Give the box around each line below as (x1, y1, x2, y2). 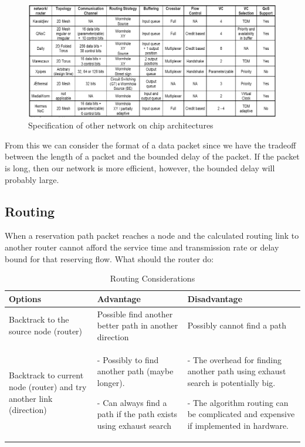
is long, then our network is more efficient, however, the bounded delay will (5, 162, 275, 174)
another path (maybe (97, 365, 174, 377)
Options (9, 292, 42, 304)
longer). (97, 376, 125, 388)
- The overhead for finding (187, 353, 282, 365)
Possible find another (97, 307, 173, 320)
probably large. (5, 173, 59, 185)
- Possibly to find (97, 353, 159, 365)
